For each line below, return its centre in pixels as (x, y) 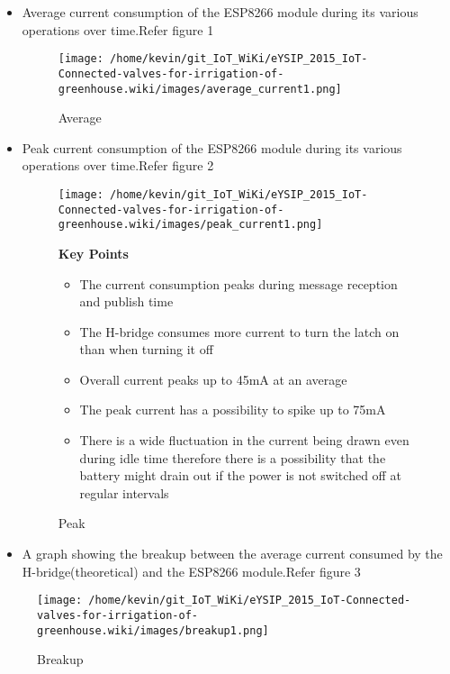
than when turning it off (146, 349)
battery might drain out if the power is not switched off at (240, 475)
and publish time (126, 301)
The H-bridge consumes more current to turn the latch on (239, 331)
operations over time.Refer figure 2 (118, 165)
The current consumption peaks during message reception (238, 283)
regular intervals (124, 492)
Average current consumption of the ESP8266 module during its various (220, 12)
